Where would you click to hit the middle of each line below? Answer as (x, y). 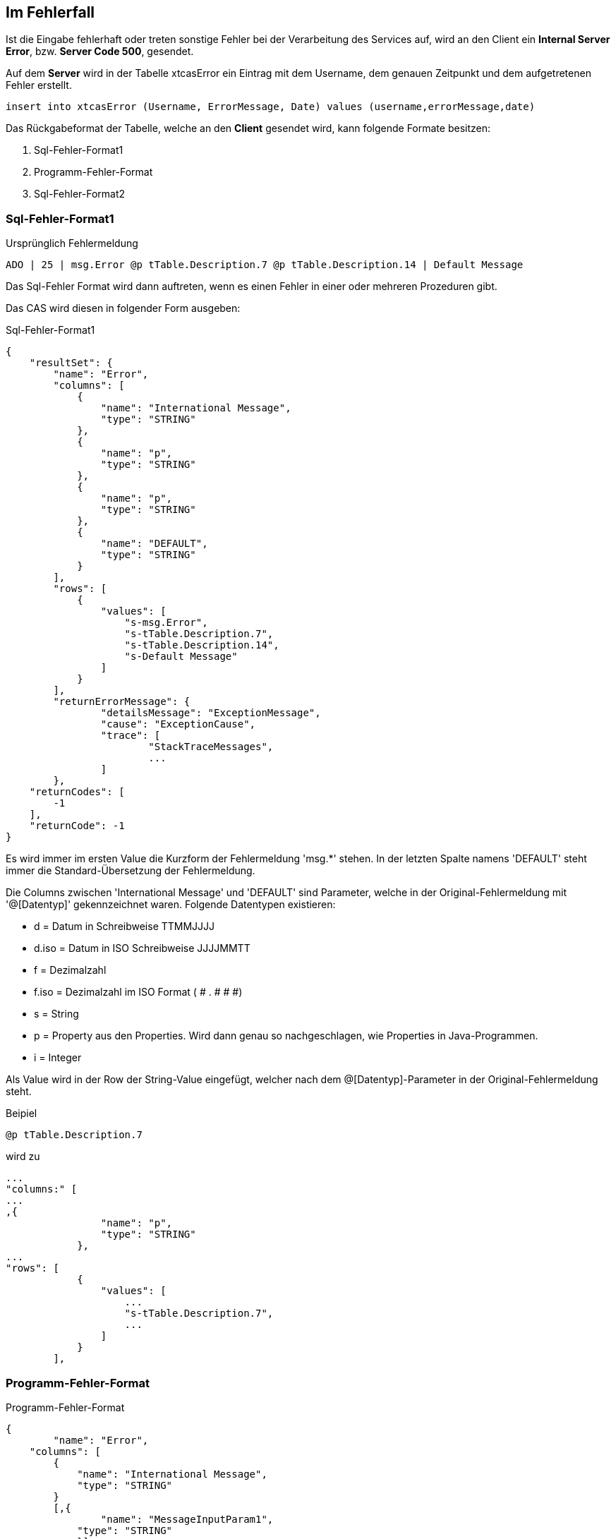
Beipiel (22, 1113)
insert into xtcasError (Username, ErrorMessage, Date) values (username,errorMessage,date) (271, 107)
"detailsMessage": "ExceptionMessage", (211, 713)
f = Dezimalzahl (70, 970)
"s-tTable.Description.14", (202, 645)
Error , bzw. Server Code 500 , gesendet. (100, 52)
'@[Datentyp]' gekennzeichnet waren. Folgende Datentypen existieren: (171, 905)
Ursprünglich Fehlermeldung (72, 243)
